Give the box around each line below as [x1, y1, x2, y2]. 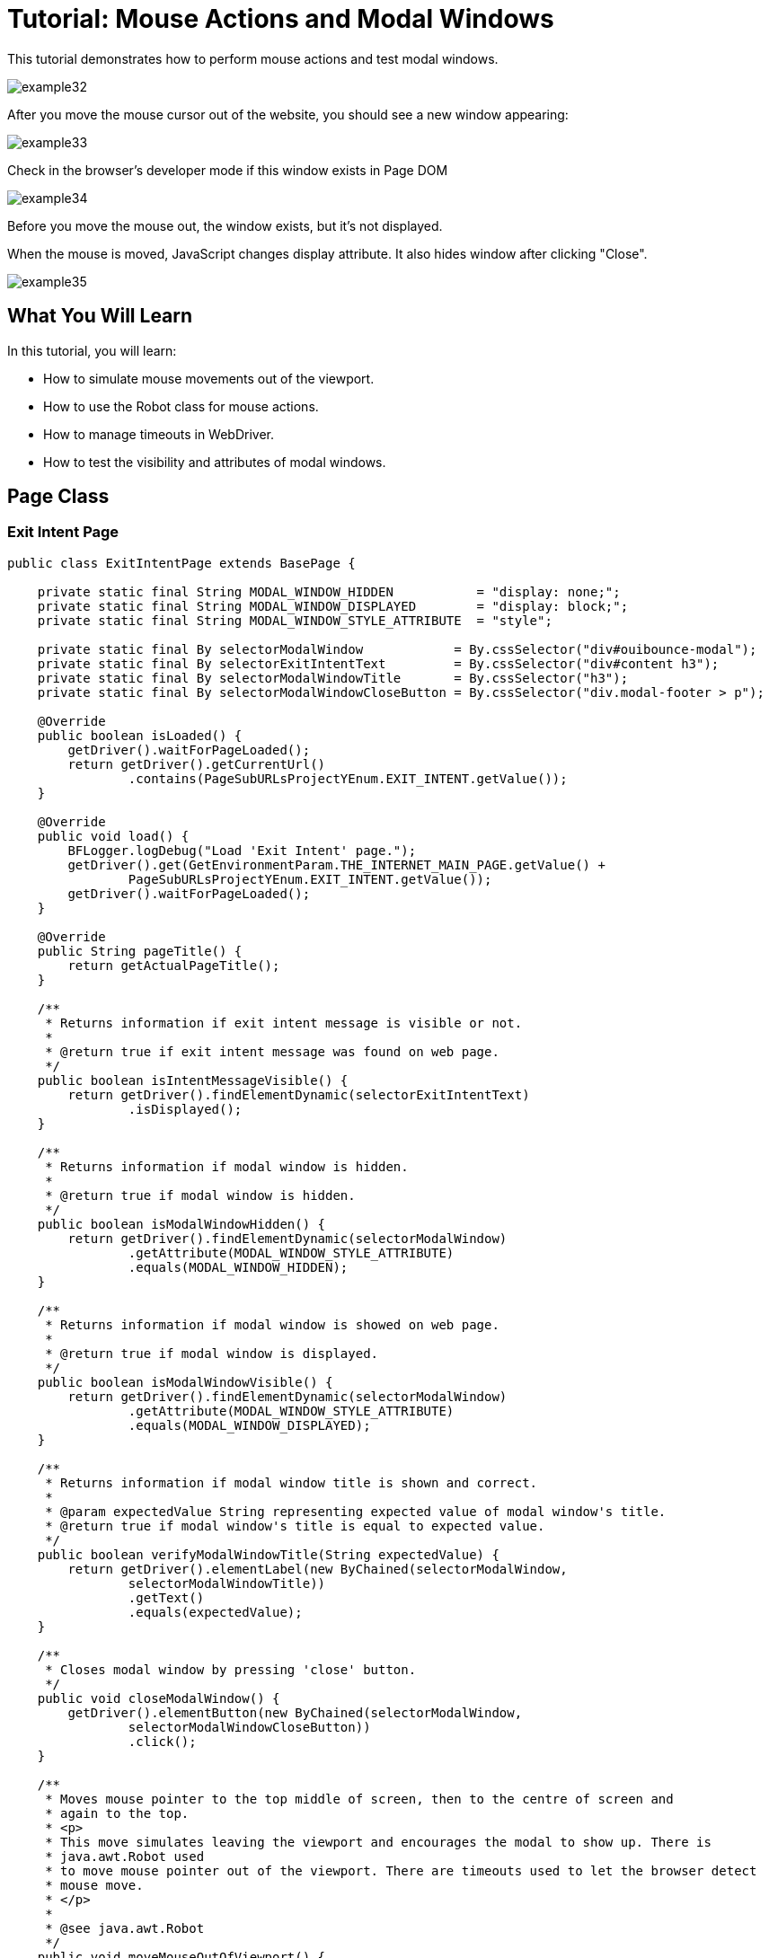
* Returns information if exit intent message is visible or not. [45, 1015, 523, 1030]
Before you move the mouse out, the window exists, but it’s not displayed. [7, 217, 443, 234]
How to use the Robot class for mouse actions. [43, 398, 319, 414]
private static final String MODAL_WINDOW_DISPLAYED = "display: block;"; [37, 598, 629, 613]
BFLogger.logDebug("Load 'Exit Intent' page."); [67, 842, 417, 858]
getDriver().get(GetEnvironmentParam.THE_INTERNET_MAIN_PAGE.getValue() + [67, 857, 605, 872]
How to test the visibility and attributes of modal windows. [43, 454, 386, 470]
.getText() [128, 1590, 205, 1605]
